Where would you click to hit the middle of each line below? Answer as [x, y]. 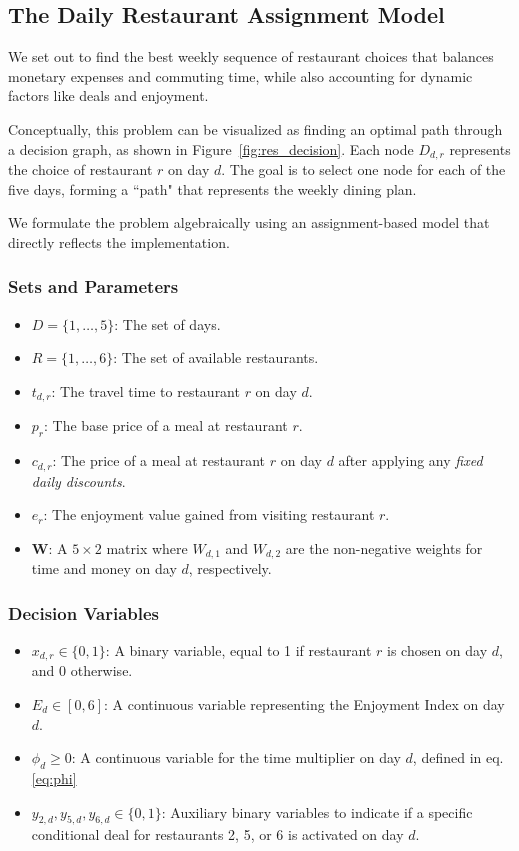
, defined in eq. [458, 757]
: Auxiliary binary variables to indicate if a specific [317, 811]
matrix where [147, 547]
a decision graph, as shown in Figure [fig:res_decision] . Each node [211, 148]
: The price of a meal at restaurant [159, 460]
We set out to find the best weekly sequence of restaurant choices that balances [251, 56]
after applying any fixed [410, 460]
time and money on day [104, 568]
